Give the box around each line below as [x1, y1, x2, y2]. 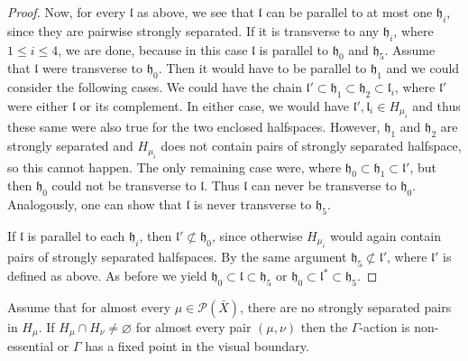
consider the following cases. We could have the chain [7, 78, 302, 97]
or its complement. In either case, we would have [79, 96, 350, 115]
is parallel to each [27, 226, 125, 245]
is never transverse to [194, 195, 312, 214]
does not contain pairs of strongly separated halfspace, [161, 136, 462, 155]
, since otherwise [211, 226, 303, 245]
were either [7, 96, 69, 115]
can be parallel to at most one [266, 3, 433, 21]
